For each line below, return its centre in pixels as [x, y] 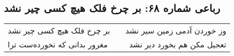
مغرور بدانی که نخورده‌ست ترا [58, 45]
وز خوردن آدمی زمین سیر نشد [176, 31]
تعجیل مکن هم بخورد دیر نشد [178, 45]
